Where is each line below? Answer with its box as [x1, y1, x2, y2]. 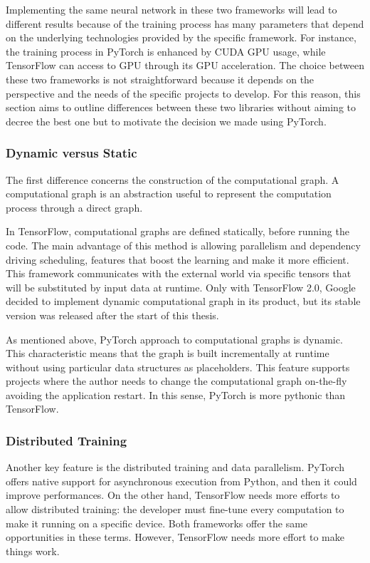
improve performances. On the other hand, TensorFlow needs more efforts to [6, 487, 340, 502]
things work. [6, 543, 60, 558]
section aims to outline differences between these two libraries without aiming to [6, 100, 356, 115]
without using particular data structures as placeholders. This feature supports [6, 359, 350, 374]
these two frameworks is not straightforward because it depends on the [6, 71, 314, 86]
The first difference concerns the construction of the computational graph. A [6, 172, 339, 187]
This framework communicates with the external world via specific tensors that [6, 266, 351, 281]
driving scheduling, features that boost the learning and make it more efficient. [6, 252, 349, 267]
